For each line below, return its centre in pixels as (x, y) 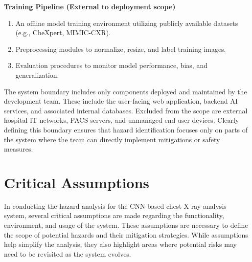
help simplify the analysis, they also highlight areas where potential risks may (120, 244)
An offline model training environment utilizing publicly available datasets (127, 23)
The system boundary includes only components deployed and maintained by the (126, 91)
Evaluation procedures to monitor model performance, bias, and (111, 65)
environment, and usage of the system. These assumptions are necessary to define (126, 225)
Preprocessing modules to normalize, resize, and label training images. (121, 49)
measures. (19, 149)
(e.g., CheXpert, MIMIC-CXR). (63, 33)
